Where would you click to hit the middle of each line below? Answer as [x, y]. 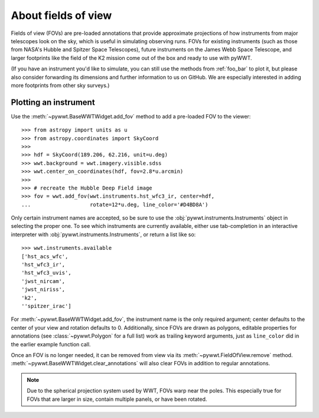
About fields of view [61, 15]
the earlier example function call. [51, 344]
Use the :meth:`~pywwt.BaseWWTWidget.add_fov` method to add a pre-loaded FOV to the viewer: [131, 116]
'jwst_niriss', [43, 290]
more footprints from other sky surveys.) [60, 85]
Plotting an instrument [53, 102]
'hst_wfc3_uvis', [46, 273]
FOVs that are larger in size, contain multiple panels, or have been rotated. [117, 399]
